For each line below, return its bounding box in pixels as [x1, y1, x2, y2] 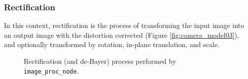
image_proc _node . [24, 65, 79, 76]
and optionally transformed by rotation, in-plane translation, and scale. [4, 39, 219, 50]
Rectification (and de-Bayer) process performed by [24, 56, 177, 66]
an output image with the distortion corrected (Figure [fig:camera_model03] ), [4, 29, 239, 40]
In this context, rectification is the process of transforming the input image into [4, 20, 245, 30]
